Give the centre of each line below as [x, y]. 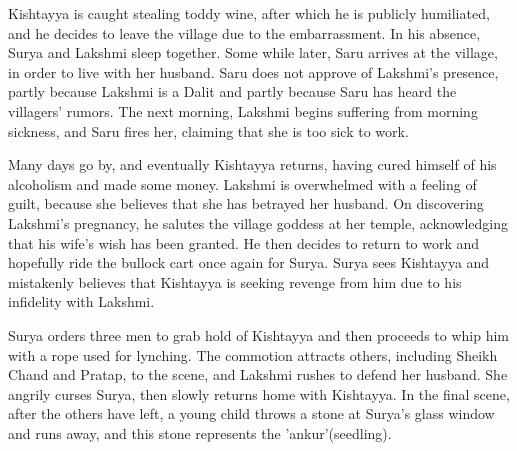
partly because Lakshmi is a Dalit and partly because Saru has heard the [232, 91]
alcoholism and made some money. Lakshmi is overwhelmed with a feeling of [242, 183]
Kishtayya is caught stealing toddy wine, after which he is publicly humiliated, [249, 13]
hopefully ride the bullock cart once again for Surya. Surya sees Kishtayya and [249, 262]
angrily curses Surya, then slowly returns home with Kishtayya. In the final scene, [259, 393]
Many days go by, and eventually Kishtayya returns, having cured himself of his [252, 164]
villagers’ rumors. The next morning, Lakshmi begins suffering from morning [243, 110]
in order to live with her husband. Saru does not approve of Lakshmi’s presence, [253, 71]
